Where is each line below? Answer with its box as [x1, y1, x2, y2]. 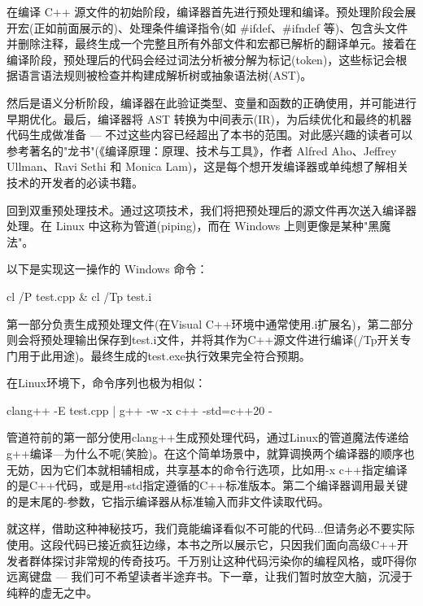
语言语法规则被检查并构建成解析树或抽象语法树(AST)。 [17, 67, 312, 84]
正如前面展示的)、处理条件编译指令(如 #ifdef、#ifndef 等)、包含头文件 [33, 19, 408, 36]
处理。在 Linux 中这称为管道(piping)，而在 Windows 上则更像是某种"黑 [7, 217, 380, 234]
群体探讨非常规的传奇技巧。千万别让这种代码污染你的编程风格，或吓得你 [28, 552, 416, 569]
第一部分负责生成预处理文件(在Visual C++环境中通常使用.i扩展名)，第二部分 [7, 315, 413, 332]
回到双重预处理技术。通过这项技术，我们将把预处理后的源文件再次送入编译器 [7, 201, 416, 218]
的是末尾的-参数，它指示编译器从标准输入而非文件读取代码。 [7, 492, 329, 509]
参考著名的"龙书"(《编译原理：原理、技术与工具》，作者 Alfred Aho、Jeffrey [7, 142, 397, 159]
